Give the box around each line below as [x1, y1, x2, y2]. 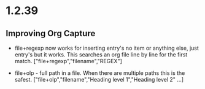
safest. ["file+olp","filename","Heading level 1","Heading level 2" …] [14, 76, 184, 83]
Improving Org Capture [6, 28, 96, 39]
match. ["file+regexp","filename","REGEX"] [14, 58, 122, 64]
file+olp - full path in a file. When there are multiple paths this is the [14, 69, 185, 77]
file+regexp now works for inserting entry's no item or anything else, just [14, 44, 199, 52]
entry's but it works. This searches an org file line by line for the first [14, 51, 188, 58]
